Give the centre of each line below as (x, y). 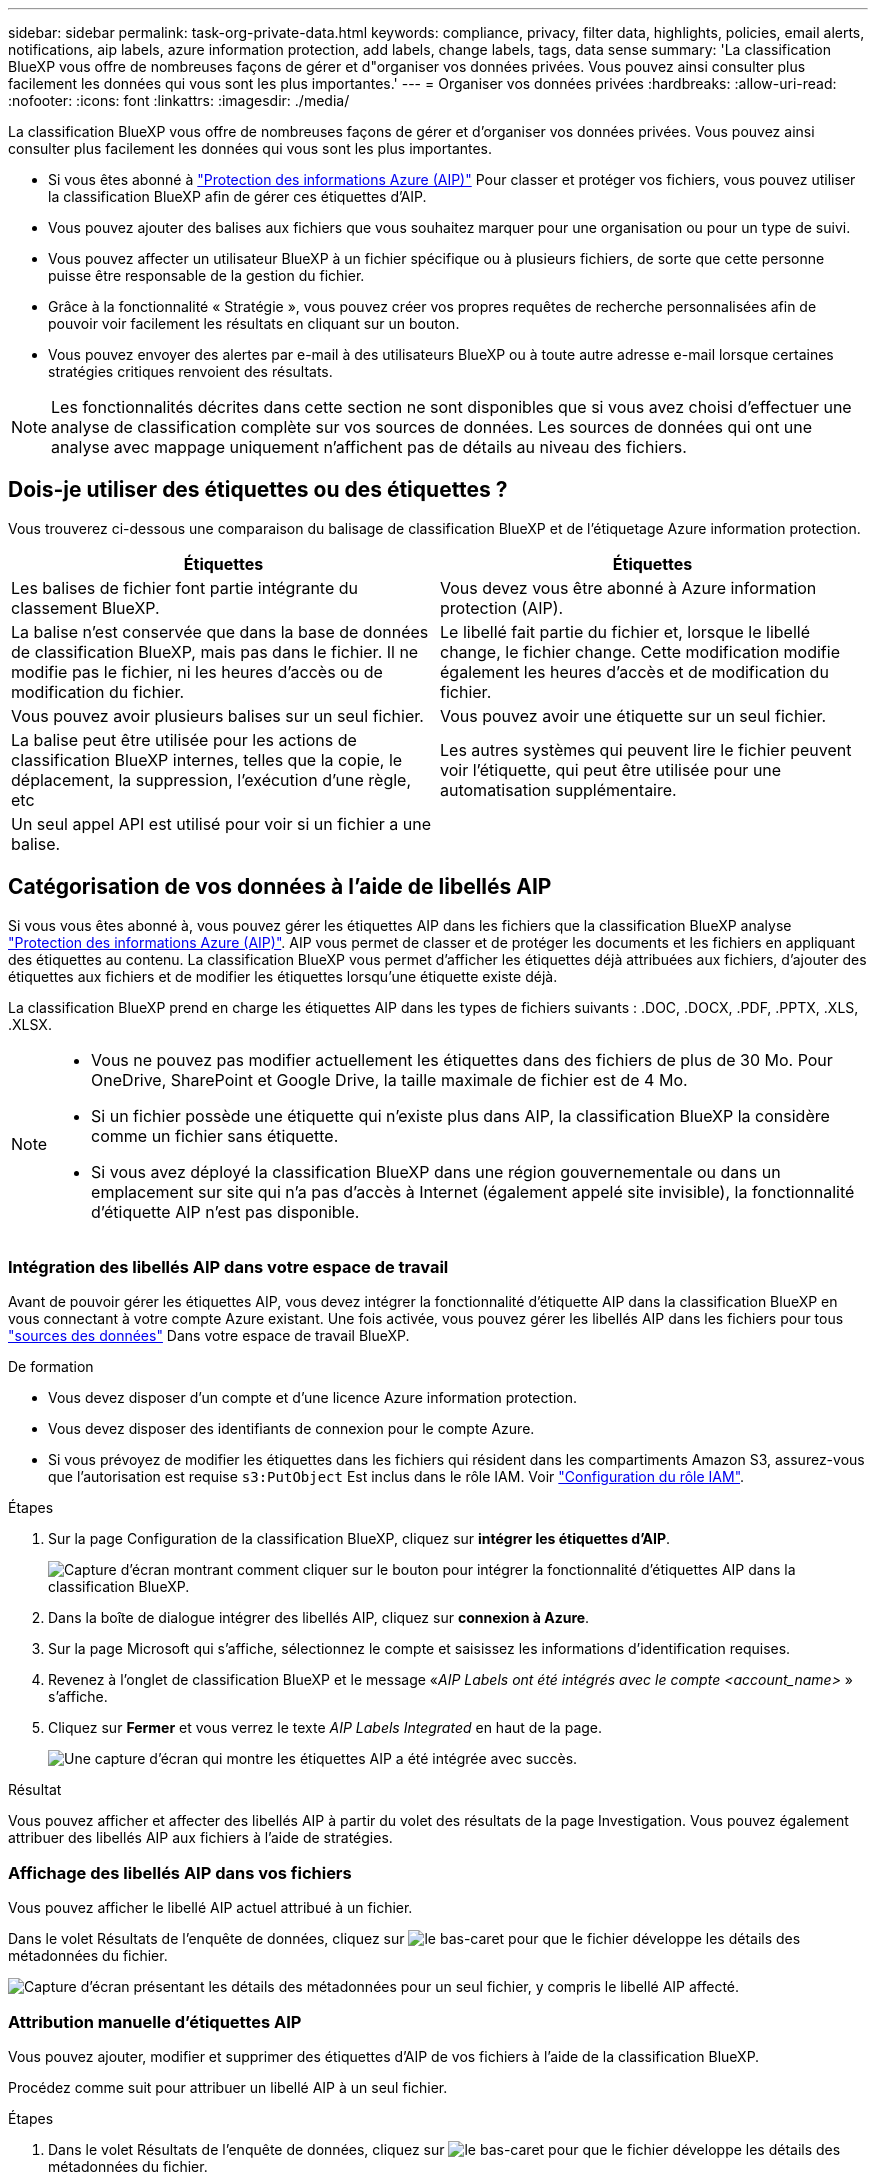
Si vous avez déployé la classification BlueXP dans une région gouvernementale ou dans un (436, 1171)
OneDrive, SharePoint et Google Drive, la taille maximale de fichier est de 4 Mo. (389, 1079)
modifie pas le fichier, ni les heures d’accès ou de (197, 671)
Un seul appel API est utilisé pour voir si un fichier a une (221, 823)
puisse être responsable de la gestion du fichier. (206, 275)
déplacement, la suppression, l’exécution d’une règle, (211, 779)
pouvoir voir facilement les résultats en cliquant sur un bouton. (254, 323)
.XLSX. (30, 1024)
